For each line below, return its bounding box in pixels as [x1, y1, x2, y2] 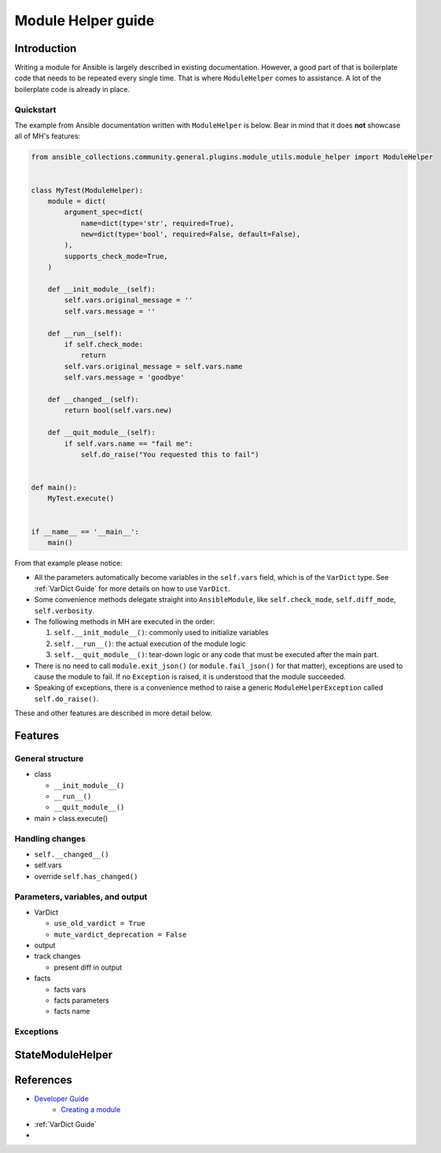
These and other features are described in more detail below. [14, 708, 212, 718]
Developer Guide [34, 1094, 90, 1103]
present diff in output [53, 963, 123, 972]
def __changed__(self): [47, 394, 139, 404]
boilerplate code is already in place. [14, 84, 130, 94]
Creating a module [61, 1105, 121, 1114]
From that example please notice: [14, 559, 123, 568]
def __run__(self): [47, 329, 123, 338]
